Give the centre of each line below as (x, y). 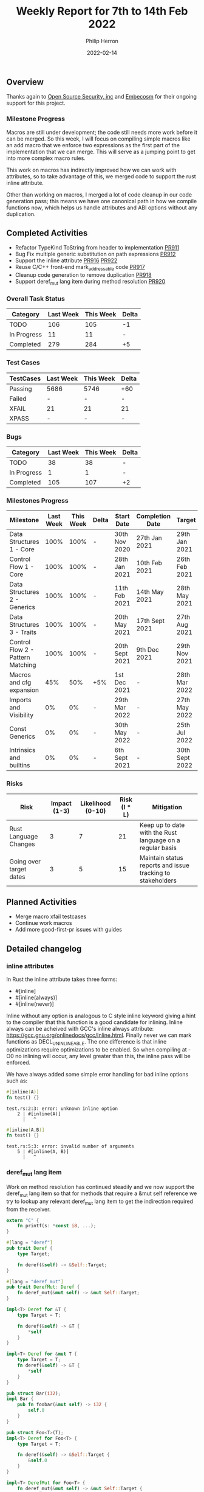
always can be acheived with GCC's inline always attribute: (80, 1029)
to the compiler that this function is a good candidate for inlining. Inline (95, 1022)
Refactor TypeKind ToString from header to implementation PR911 (97, 248)
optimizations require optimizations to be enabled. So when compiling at (97, 1049)
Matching (23, 665)
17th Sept (151, 621)
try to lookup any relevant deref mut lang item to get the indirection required (100, 1202)
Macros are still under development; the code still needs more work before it (102, 132)
